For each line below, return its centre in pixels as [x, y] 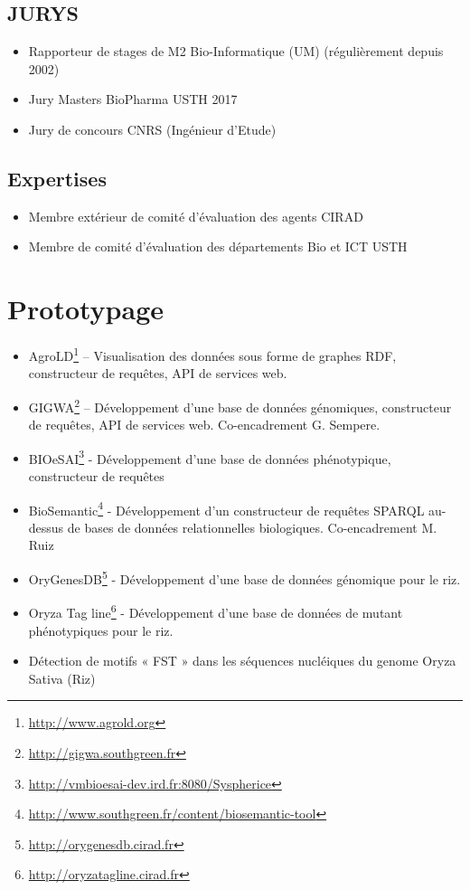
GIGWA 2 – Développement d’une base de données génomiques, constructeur [240, 405]
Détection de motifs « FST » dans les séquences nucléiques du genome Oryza [242, 661]
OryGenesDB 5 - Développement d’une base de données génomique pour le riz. [244, 578]
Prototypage [86, 309]
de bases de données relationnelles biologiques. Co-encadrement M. [252, 527]
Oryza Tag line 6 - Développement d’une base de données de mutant [216, 611]
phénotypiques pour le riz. [101, 630]
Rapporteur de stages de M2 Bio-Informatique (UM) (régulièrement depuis [236, 51]
